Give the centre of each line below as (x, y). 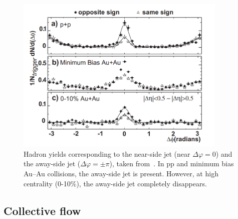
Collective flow (42, 210)
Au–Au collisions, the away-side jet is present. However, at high (121, 174)
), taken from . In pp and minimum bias (172, 163)
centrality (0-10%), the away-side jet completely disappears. (115, 183)
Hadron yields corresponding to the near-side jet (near (107, 153)
